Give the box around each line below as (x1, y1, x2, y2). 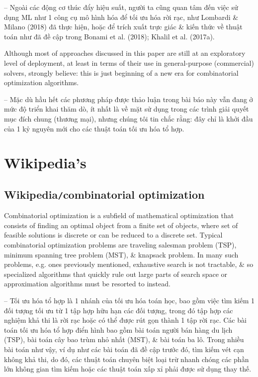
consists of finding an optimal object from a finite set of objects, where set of (4, 220, 238, 230)
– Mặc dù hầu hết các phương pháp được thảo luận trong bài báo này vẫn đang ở (4, 94, 253, 104)
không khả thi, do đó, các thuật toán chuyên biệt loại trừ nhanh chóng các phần (4, 354, 249, 364)
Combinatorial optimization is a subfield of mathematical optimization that (4, 210, 234, 221)
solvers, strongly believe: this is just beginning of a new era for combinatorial (4, 67, 239, 78)
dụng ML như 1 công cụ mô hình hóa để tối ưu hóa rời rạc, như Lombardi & (4, 11, 239, 22)
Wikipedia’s (4, 152, 86, 173)
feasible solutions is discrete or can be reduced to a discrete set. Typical (4, 230, 223, 240)
